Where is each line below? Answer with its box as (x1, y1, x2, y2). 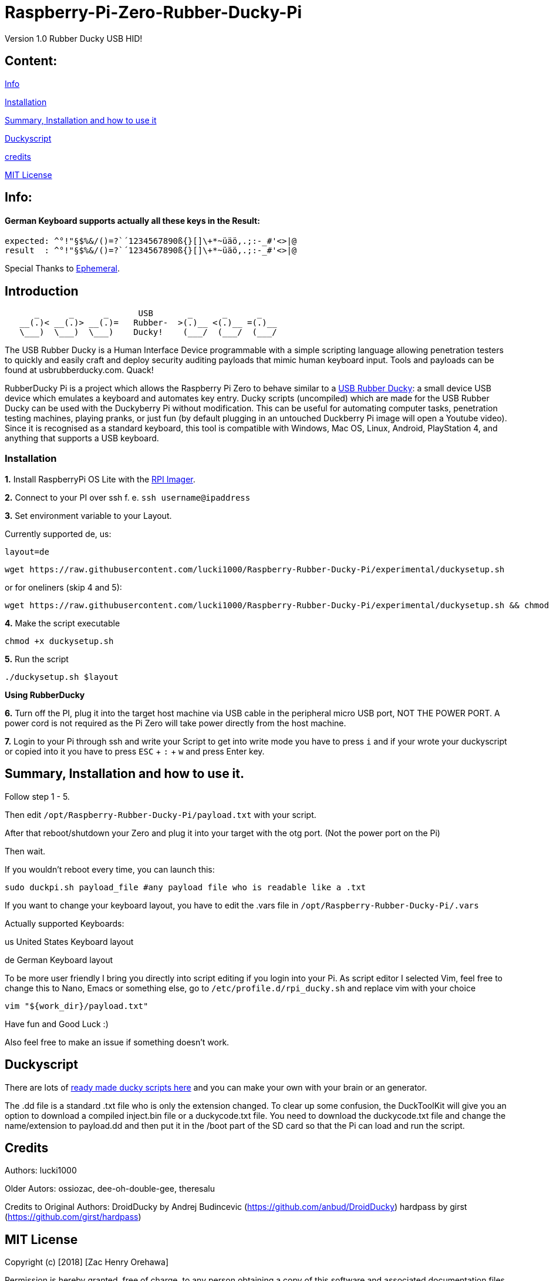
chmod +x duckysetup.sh (5, 636, 114, 646)
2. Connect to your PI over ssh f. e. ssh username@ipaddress (5, 492, 251, 502)
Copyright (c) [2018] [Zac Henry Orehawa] (5, 1257, 168, 1267)
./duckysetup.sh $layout (5, 672, 119, 682)
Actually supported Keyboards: (5, 918, 124, 928)
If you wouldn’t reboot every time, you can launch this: (5, 864, 215, 874)
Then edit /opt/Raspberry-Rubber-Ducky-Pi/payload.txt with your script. (5, 809, 316, 820)
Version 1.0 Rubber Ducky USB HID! (5, 33, 143, 43)
